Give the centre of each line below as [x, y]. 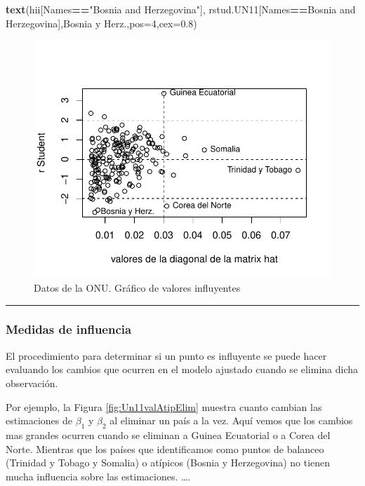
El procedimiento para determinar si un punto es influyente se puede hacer [166, 355]
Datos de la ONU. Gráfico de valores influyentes [137, 287]
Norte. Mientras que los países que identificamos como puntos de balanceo [165, 448]
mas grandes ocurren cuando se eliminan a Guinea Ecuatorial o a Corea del [168, 434]
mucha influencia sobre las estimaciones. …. [98, 476]
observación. [32, 383]
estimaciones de [39, 420]
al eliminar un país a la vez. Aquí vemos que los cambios [231, 420]
